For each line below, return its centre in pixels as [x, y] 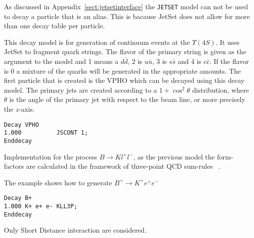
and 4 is [190, 61]
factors [14, 166]
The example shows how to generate [58, 182]
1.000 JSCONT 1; [46, 133]
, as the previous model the [174, 156]
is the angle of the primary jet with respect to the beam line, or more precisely [127, 99]
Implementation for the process [51, 156]
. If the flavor [229, 61]
